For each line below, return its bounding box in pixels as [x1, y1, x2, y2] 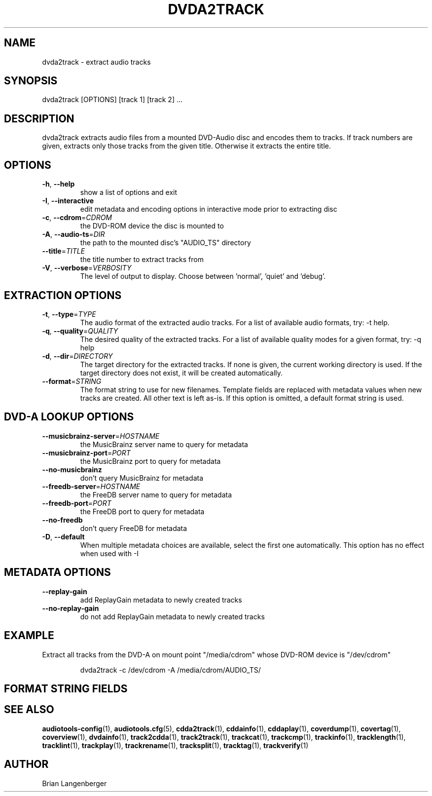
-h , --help [42, 180, 75, 189]
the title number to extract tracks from [80, 255, 204, 264]
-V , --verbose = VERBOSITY [42, 264, 132, 272]
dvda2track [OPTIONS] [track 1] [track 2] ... [42, 95, 183, 104]
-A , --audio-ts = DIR [42, 230, 105, 239]
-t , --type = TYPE [42, 309, 96, 318]
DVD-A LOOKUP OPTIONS [4, 411, 134, 423]
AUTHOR [4, 758, 49, 771]
